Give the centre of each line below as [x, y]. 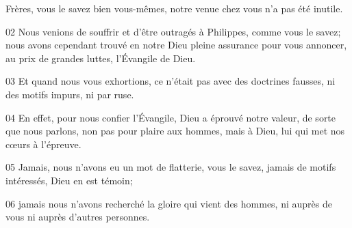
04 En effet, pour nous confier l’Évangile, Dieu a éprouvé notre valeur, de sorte [171, 117]
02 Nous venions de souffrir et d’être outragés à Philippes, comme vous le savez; [173, 31]
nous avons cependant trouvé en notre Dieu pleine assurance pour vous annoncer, [176, 45]
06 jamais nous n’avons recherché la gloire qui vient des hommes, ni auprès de [169, 203]
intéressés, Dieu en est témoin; [69, 180]
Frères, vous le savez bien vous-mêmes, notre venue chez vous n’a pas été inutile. [174, 8]
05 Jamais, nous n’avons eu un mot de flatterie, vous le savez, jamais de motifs [171, 167]
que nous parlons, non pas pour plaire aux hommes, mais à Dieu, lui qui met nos [175, 131]
